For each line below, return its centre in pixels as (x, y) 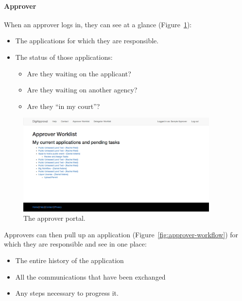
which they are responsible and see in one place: (75, 244)
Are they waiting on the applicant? (79, 73)
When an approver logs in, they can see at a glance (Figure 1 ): (98, 24)
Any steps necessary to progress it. (67, 293)
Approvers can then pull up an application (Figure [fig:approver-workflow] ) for (121, 234)
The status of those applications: (64, 57)
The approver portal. (54, 218)
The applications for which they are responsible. (87, 41)
